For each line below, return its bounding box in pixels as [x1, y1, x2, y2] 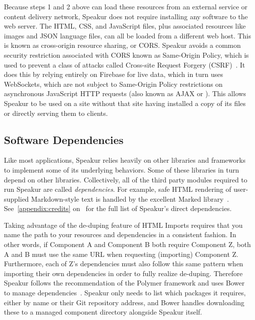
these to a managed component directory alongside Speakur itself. [4, 307, 202, 317]
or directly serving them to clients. [4, 107, 108, 118]
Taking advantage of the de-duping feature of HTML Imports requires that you [4, 219, 243, 230]
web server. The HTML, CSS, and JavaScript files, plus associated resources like [4, 21, 246, 31]
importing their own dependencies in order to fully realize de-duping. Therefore [4, 268, 243, 278]
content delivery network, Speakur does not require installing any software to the [4, 11, 248, 21]
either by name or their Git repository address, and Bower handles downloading [4, 297, 245, 307]
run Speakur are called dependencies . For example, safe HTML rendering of [4, 184, 231, 194]
